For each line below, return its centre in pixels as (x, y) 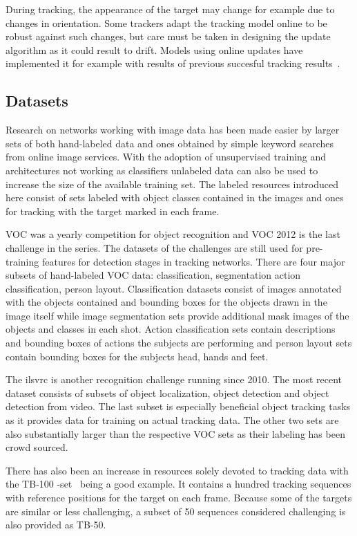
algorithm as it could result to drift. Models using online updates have (154, 49)
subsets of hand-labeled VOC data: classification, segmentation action (153, 275)
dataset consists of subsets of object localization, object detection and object (167, 392)
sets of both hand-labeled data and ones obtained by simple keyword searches (170, 143)
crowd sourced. (37, 447)
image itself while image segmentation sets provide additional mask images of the (177, 315)
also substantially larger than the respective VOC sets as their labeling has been (175, 433)
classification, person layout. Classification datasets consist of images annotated (174, 288)
